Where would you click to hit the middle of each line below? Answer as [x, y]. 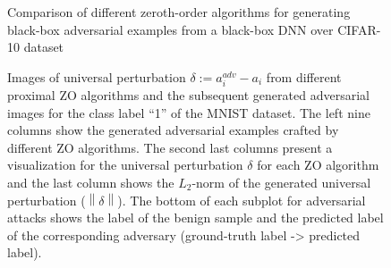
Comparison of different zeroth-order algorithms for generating [179, 12]
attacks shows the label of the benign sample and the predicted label [195, 218]
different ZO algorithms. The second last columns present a [170, 147]
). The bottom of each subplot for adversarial [242, 200]
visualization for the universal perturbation [125, 165]
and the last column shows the [91, 182]
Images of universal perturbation [97, 76]
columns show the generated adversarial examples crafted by [173, 130]
